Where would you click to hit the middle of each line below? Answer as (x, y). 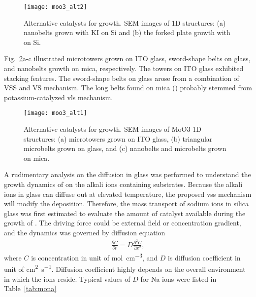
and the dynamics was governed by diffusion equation (85, 232)
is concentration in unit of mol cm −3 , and (95, 257)
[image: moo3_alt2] (55, 7)
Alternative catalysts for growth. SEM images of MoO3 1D (112, 129)
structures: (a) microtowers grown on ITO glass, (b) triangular (118, 138)
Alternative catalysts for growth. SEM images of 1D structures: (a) (125, 22)
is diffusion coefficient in (204, 257)
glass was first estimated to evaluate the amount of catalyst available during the (125, 213)
